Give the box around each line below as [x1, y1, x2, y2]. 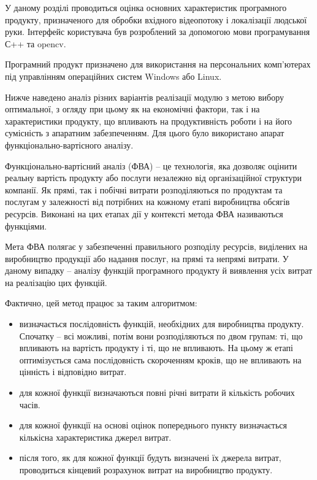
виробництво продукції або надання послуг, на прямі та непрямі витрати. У [5, 252, 289, 265]
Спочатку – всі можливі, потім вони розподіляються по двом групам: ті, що [19, 329, 303, 342]
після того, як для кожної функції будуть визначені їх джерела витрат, [19, 451, 281, 464]
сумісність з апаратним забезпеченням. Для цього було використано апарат [5, 126, 285, 139]
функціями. [5, 219, 47, 232]
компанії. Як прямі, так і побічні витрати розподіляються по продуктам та [5, 183, 283, 196]
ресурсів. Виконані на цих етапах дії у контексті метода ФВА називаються [5, 207, 283, 220]
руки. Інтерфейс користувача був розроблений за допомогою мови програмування [5, 25, 310, 38]
